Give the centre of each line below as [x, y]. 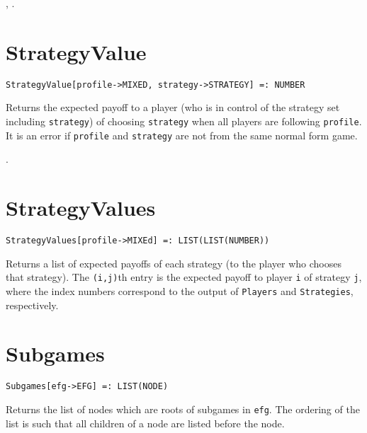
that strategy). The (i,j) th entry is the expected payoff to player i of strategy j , [184, 277]
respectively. [32, 305]
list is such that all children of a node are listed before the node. [145, 423]
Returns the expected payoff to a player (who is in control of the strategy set [173, 107]
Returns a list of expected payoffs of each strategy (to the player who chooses [174, 263]
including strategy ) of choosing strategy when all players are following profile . [184, 121]
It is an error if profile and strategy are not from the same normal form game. [182, 135]
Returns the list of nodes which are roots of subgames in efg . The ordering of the [183, 409]
